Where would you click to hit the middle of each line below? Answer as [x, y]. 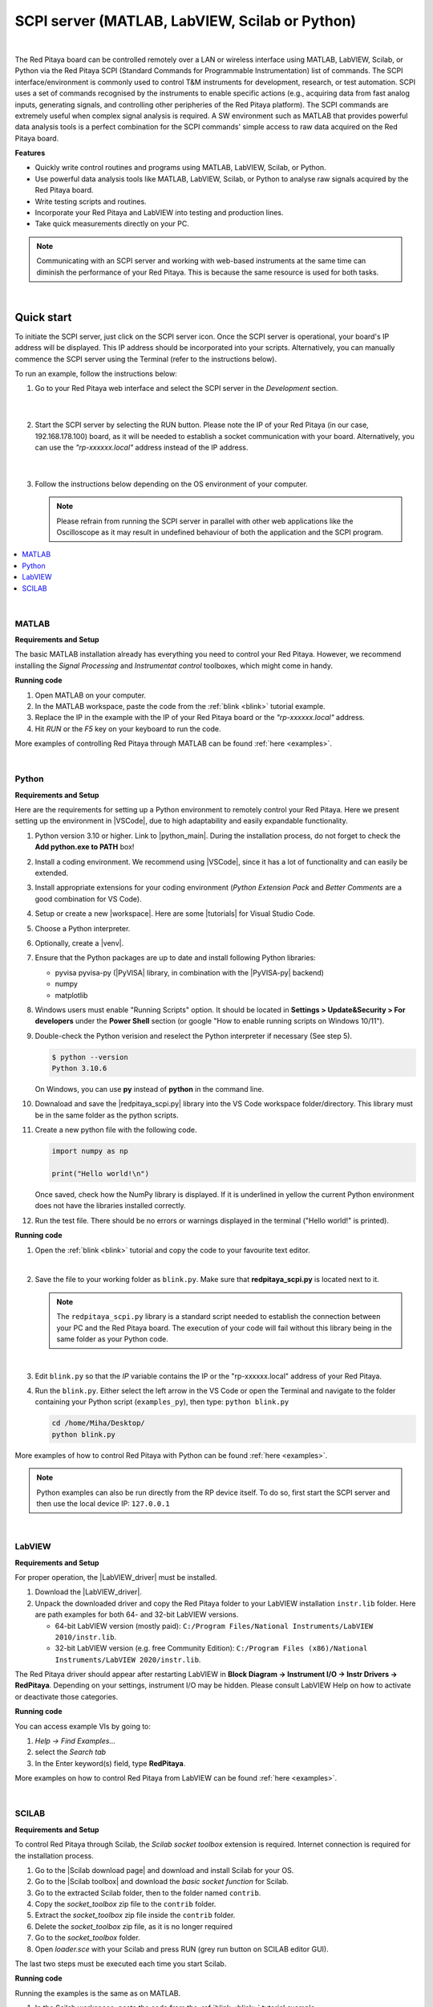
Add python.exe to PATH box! [85, 847]
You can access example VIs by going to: [83, 1726]
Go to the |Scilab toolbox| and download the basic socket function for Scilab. [162, 1882]
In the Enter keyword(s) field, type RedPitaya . [110, 1763]
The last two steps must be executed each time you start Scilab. [121, 1964]
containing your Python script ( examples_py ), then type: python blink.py [162, 1402]
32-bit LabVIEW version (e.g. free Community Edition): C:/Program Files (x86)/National [211, 1648]
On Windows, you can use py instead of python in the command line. [150, 1089]
